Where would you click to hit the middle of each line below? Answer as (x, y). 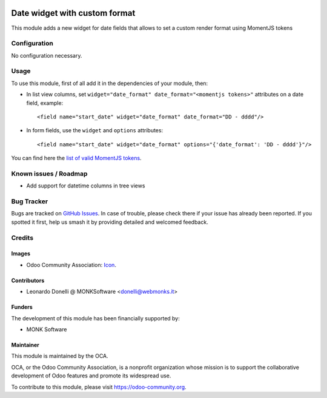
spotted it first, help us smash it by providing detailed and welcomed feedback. (110, 222)
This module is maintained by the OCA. (60, 356)
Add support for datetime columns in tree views (86, 186)
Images (21, 254)
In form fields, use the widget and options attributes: (95, 130)
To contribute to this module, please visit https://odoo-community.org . (99, 387)
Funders (22, 307)
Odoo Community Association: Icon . (71, 265)
